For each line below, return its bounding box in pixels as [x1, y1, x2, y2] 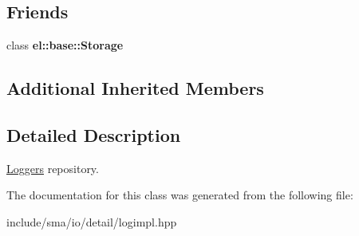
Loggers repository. [6, 159, 99, 176]
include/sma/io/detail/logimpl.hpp [6, 213, 177, 230]
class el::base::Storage [6, 37, 124, 53]
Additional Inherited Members [6, 76, 264, 100]
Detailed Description [6, 122, 181, 147]
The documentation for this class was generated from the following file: [6, 187, 353, 203]
